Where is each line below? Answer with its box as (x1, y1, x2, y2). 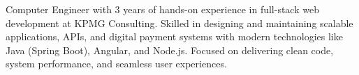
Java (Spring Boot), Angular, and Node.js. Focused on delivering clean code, (6, 42, 334, 57)
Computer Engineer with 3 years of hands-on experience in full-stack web (6, 2, 319, 16)
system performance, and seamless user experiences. (6, 56, 227, 71)
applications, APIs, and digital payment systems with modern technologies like (6, 29, 343, 44)
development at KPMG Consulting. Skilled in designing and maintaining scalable (6, 15, 353, 30)
